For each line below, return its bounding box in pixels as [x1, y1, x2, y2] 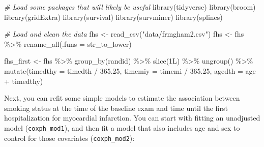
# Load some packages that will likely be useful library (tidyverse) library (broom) [4, 2, 256, 12]
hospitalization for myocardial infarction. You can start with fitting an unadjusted [4, 112, 260, 123]
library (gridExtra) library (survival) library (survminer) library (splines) [4, 11, 223, 22]
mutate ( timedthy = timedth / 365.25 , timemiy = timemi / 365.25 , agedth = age [4, 65, 256, 76]
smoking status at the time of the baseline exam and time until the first [4, 102, 228, 113]
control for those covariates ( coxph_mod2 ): [4, 132, 135, 143]
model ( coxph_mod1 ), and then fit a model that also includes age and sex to [4, 122, 240, 133]
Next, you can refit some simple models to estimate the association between [4, 93, 240, 103]
